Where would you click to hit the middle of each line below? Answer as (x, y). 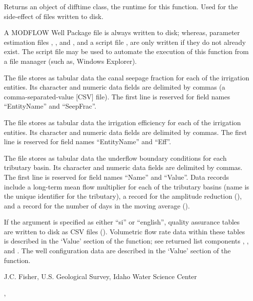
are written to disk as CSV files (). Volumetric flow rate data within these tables (125, 231)
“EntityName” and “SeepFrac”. (50, 106)
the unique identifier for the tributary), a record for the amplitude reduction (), (123, 196)
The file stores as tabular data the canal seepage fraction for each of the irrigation (127, 77)
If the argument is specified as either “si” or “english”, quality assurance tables (122, 222)
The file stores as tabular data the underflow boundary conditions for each (115, 158)
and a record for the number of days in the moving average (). (97, 205)
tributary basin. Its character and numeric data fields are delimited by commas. (123, 167)
